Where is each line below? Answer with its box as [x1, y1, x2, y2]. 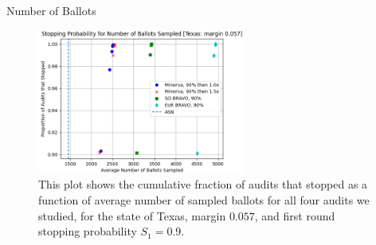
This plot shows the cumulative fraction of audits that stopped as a [38, 176, 368, 192]
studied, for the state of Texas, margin [38, 207, 226, 224]
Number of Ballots [6, 2, 96, 18]
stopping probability [38, 223, 137, 239]
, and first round [254, 207, 335, 224]
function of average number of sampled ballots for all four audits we [38, 192, 370, 208]
